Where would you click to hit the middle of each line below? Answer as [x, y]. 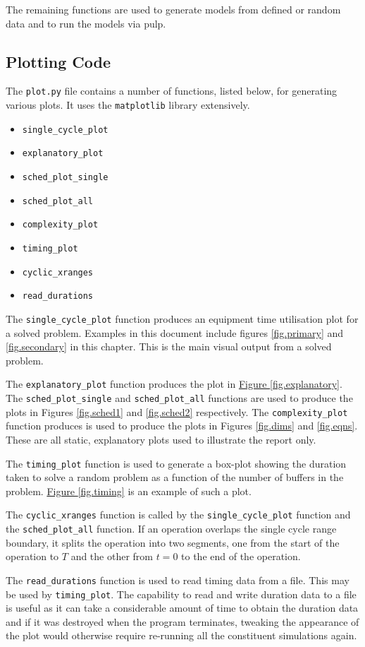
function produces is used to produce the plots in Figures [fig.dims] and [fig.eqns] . [182, 426]
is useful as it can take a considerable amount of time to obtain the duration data [182, 608]
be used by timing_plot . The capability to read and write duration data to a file [181, 594]
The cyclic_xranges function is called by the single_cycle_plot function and [178, 515]
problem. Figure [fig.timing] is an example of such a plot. [129, 491]
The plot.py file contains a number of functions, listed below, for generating [172, 91]
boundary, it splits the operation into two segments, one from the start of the [173, 542]
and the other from [112, 556]
